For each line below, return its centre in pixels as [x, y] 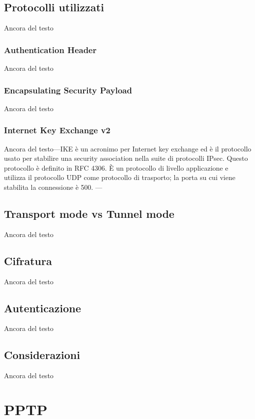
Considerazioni [42, 355]
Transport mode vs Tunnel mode [89, 213]
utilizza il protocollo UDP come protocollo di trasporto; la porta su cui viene [120, 177]
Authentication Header [50, 49]
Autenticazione [42, 308]
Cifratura [28, 260]
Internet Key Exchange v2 [57, 130]
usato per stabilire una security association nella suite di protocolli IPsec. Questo [126, 158]
